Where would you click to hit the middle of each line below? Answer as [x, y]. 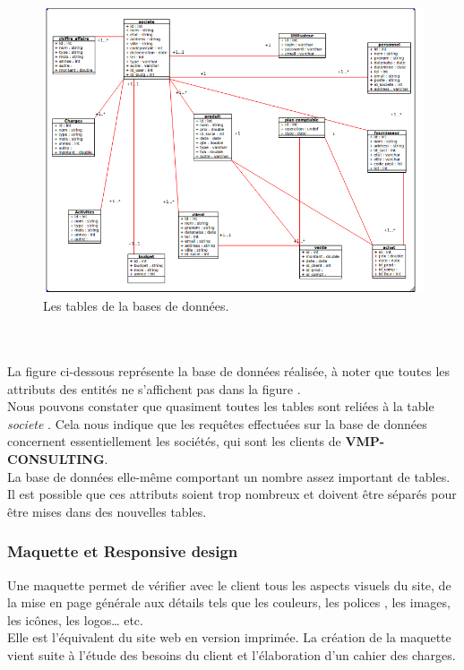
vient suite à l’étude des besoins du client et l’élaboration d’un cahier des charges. [232, 655]
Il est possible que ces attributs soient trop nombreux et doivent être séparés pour [232, 494]
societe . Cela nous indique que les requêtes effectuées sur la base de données [217, 423]
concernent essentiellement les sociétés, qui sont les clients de [174, 441]
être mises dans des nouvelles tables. [107, 511]
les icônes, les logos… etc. [75, 619]
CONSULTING [56, 459]
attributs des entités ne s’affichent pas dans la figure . [154, 388]
